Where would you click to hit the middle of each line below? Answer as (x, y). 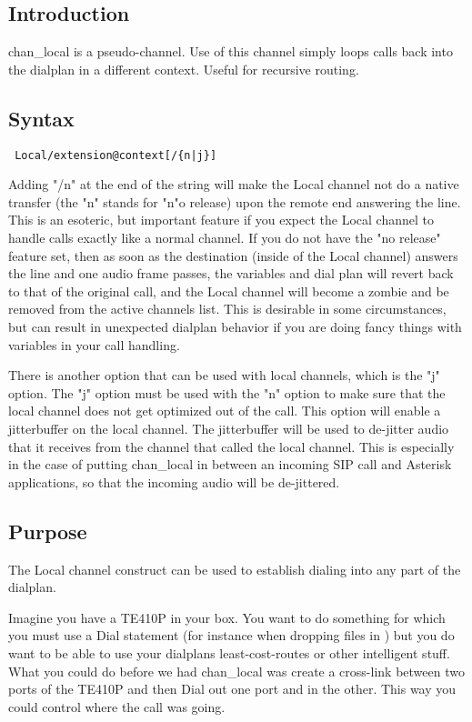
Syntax (41, 118)
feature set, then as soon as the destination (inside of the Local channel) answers (233, 255)
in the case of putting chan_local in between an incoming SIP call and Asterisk (230, 464)
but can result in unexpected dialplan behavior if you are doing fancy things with (235, 326)
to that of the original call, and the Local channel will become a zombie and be (229, 291)
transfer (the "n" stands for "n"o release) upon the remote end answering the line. (235, 201)
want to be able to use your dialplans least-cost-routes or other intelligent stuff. (229, 652)
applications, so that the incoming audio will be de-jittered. (174, 481)
